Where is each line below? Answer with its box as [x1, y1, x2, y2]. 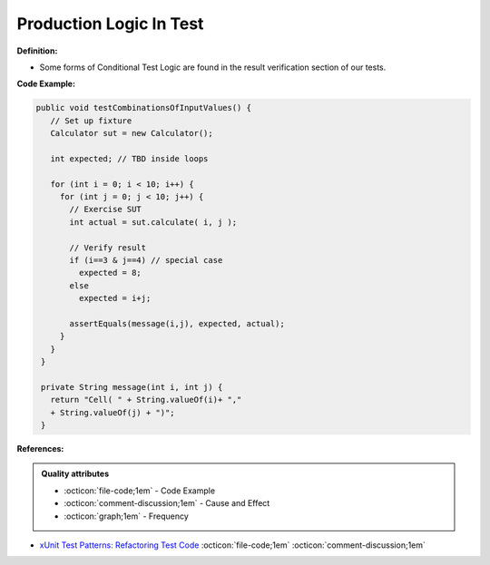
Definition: [16, 45, 58, 56]
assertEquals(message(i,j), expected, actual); [69, 318, 285, 328]
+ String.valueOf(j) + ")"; [50, 407, 176, 417]
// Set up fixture [50, 115, 132, 126]
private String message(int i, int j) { [41, 382, 223, 392]
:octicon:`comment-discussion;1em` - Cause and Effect [64, 498, 270, 509]
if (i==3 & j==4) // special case [69, 255, 223, 265]
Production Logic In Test [16, 14, 204, 34]
